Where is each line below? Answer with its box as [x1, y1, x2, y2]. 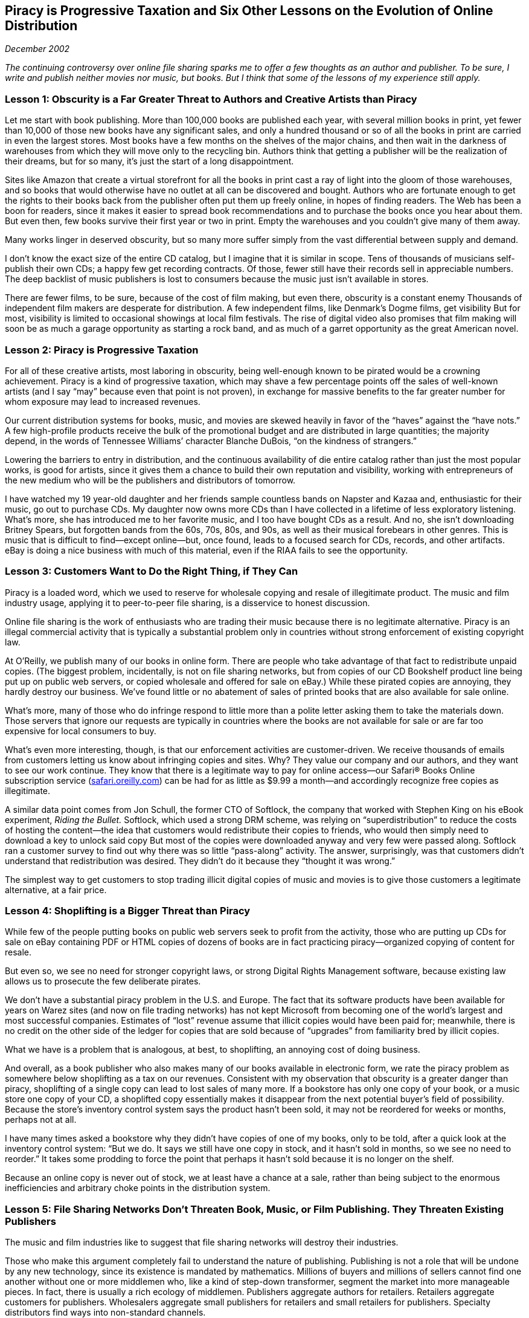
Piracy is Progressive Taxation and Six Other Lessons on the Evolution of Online [5, 3, 493, 18]
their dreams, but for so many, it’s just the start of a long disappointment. [5, 156, 294, 167]
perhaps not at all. [5, 1114, 77, 1125]
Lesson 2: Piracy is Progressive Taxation [5, 343, 199, 356]
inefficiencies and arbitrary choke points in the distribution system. [5, 1183, 271, 1194]
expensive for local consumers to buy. [5, 725, 156, 736]
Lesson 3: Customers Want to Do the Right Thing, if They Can [5, 565, 298, 578]
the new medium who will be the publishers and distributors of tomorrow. [5, 474, 296, 485]
